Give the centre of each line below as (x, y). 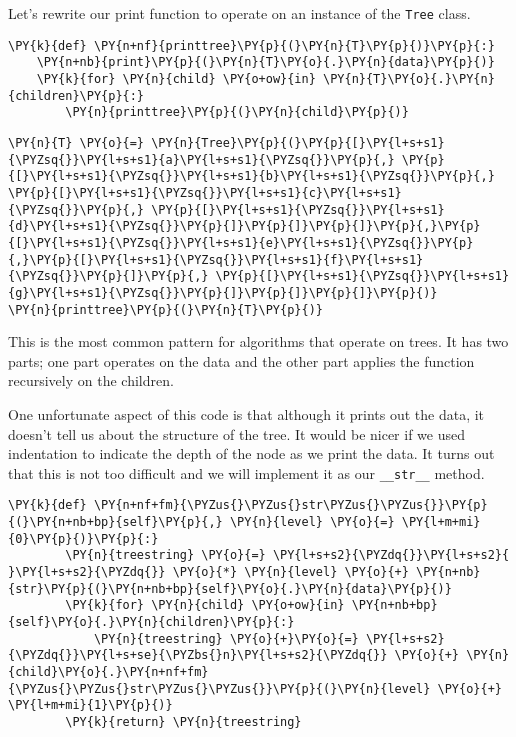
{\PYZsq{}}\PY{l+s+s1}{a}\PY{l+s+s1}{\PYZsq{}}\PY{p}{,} (201, 159)
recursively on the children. (91, 380)
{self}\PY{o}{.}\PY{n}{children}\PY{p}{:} (151, 621)
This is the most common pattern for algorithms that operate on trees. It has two (258, 341)
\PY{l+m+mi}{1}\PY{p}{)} (90, 705)
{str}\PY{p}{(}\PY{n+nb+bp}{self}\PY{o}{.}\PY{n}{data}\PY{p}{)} (230, 588)
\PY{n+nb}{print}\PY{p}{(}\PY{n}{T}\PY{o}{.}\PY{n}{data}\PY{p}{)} (265, 62)
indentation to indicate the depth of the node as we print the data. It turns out (251, 453)
